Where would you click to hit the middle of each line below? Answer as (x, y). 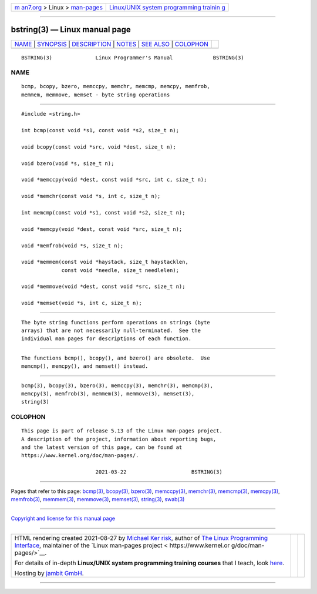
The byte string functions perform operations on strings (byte (116, 322)
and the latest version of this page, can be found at (102, 447)
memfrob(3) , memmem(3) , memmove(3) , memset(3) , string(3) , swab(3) (98, 499)
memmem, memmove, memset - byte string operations (96, 95)
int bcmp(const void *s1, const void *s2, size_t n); (100, 130)
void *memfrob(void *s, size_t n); (72, 246)
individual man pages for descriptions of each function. (107, 339)
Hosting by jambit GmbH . (49, 573)
